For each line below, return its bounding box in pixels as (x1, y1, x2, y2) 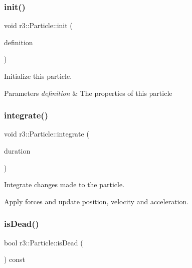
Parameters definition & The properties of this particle (4, 87, 172, 98)
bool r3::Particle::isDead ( (4, 237, 83, 247)
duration (4, 146, 31, 156)
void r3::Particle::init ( (4, 20, 73, 31)
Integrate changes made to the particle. (4, 179, 125, 190)
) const (4, 254, 26, 264)
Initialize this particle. (4, 71, 72, 81)
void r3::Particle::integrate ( (4, 128, 89, 139)
